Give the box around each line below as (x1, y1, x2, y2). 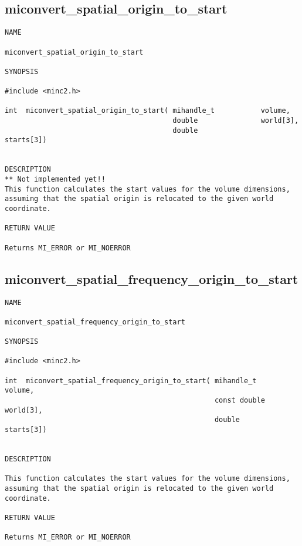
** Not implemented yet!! (5, 175, 106, 184)
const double (214, 396, 265, 405)
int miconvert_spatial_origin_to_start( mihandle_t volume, (5, 106, 290, 115)
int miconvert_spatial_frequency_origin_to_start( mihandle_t (5, 376, 257, 385)
